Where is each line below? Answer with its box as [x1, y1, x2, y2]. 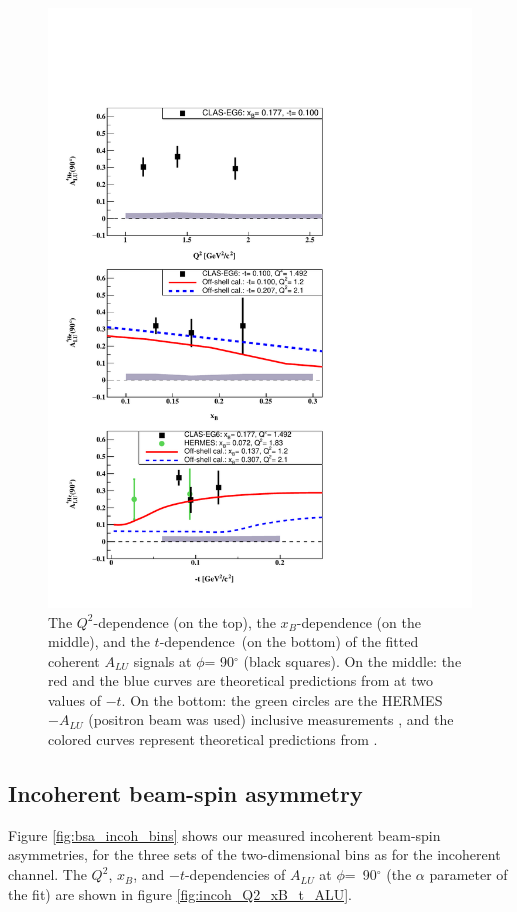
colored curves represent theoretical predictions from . [48, 729, 378, 750]
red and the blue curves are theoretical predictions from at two [48, 670, 433, 691]
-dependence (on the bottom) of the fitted [159, 631, 419, 652]
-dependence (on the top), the [93, 611, 276, 632]
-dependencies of [184, 864, 286, 885]
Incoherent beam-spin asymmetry [8, 778, 363, 809]
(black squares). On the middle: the [243, 650, 462, 671]
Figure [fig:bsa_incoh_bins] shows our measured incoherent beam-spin [8, 824, 441, 845]
